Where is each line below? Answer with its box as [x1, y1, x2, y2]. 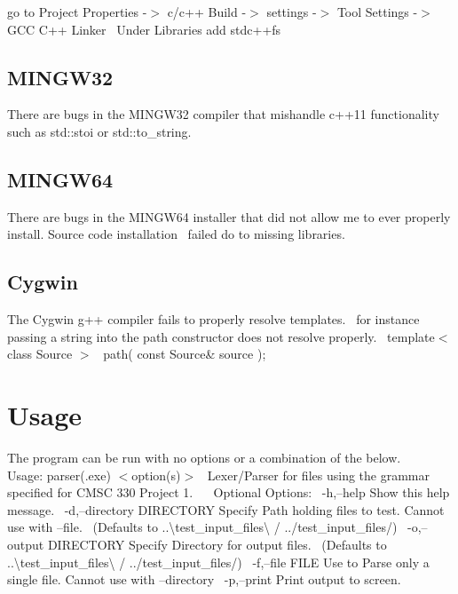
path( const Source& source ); [103, 345, 266, 363]
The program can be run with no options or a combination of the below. [7, 448, 401, 467]
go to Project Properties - [7, 3, 147, 20]
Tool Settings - [336, 3, 418, 20]
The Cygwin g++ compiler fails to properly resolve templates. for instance [7, 310, 420, 329]
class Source [7, 345, 73, 363]
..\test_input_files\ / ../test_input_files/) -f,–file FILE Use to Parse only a [7, 552, 430, 571]
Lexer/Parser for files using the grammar [207, 465, 430, 484]
